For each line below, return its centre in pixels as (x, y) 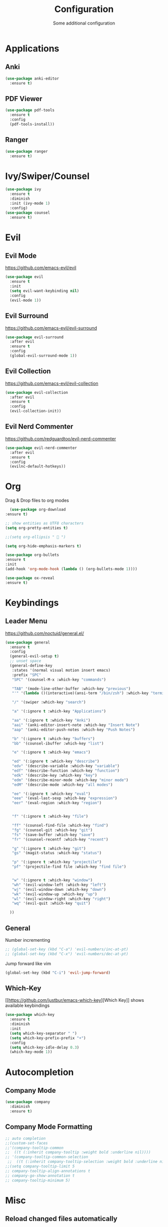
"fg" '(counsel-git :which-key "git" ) (52, 830)
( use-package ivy (23, 189)
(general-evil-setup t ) (34, 657)
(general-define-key (31, 666)
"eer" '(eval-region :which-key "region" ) (56, 803)
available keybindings (27, 1006)
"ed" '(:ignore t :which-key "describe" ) (55, 762)
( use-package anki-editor (32, 79)
